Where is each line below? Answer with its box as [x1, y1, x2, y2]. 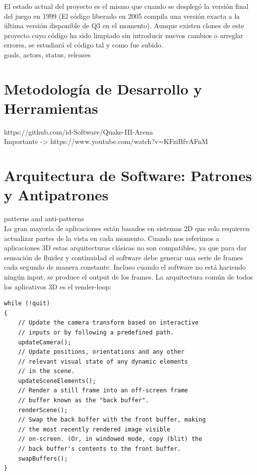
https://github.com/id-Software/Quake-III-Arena [4, 126, 153, 137]
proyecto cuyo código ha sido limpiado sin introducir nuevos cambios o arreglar [4, 30, 244, 40]
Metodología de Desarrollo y [4, 78, 202, 98]
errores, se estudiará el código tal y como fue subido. [4, 40, 164, 50]
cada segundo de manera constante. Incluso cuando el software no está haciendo [4, 262, 246, 272]
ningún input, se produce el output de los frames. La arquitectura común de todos [4, 271, 253, 282]
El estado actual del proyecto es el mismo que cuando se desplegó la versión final [4, 1, 249, 11]
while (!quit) [4, 300, 50, 307]
